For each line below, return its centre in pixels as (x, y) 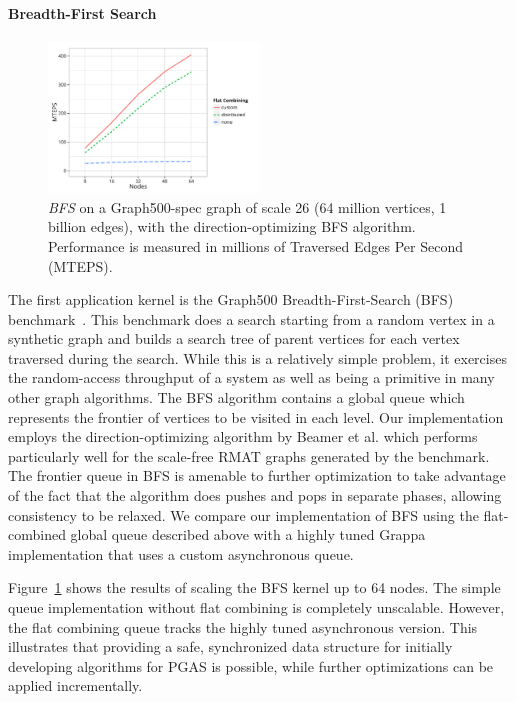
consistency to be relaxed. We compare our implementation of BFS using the (243, 514)
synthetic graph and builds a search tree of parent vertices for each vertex (234, 338)
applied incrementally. (75, 685)
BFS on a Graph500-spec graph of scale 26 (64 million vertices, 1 (247, 206)
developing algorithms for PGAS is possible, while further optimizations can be (251, 665)
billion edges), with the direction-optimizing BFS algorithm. (232, 226)
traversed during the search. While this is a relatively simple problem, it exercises (257, 357)
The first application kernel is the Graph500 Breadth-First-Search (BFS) (231, 299)
